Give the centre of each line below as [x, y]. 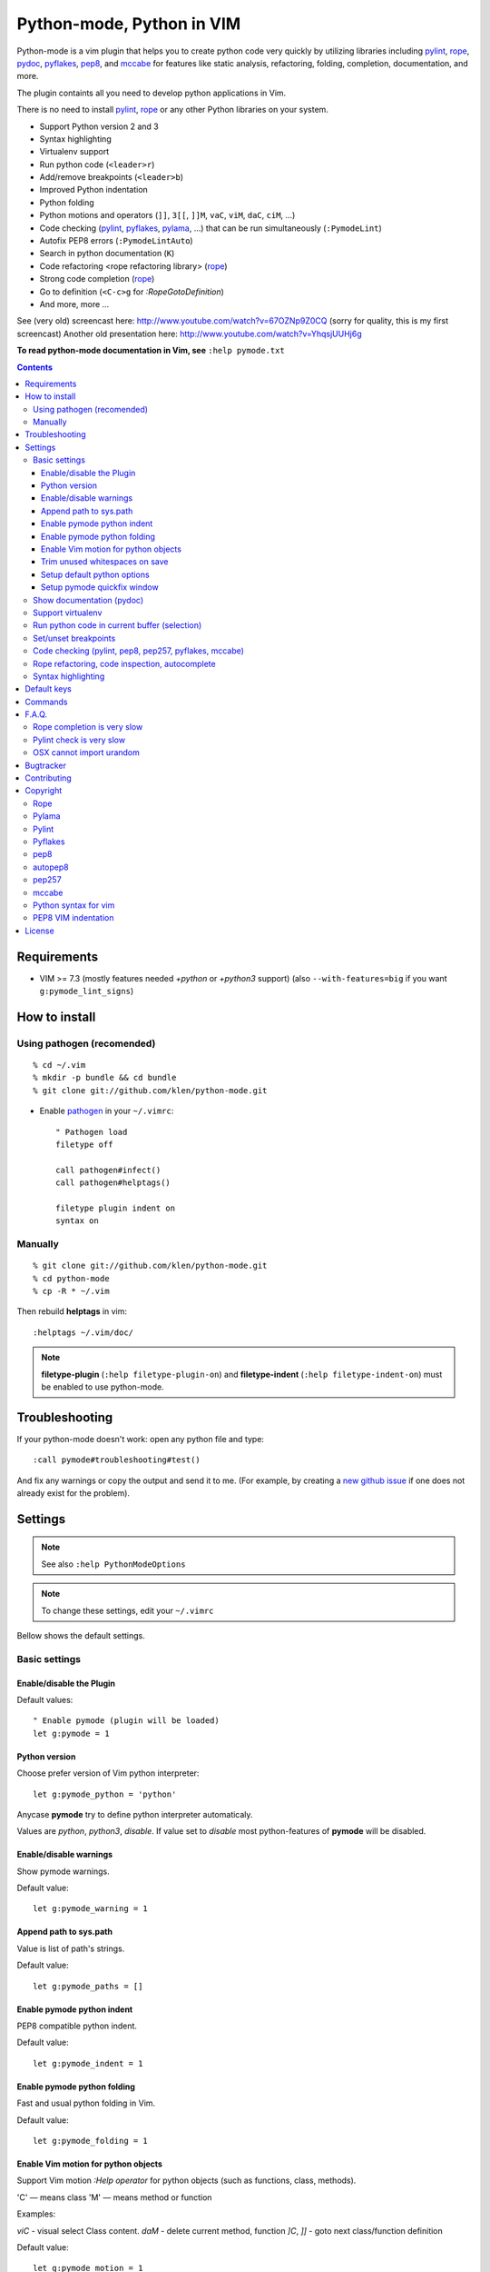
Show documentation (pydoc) [88, 600]
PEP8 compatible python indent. [77, 2026]
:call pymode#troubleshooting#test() [117, 1460]
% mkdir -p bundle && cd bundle [105, 1078]
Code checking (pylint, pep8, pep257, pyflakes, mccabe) [139, 651]
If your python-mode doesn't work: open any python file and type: [141, 1439]
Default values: [45, 1699]
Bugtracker [46, 765]
